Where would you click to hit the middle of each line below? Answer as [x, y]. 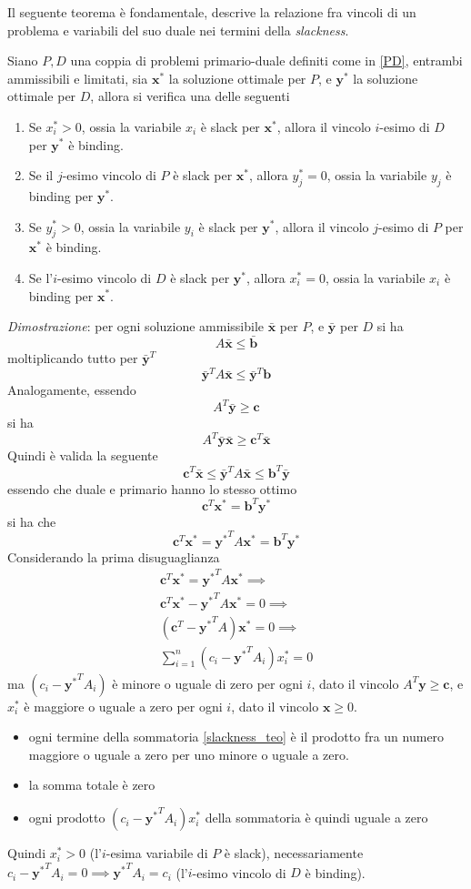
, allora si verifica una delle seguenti [190, 96]
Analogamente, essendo [72, 390]
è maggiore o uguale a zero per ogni [123, 706]
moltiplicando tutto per [73, 357]
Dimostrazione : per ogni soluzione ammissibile [136, 326]
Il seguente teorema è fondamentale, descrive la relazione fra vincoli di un [212, 12]
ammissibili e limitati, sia [78, 78]
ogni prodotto [67, 818]
